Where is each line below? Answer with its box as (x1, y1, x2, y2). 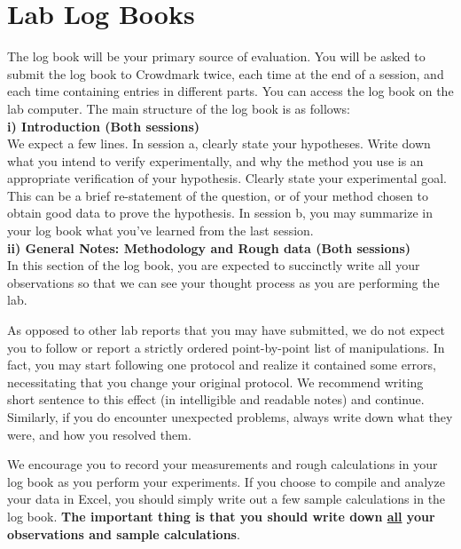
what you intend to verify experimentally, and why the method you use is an (7, 151, 424, 170)
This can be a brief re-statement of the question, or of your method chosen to (7, 186, 428, 204)
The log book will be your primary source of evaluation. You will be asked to (7, 47, 426, 66)
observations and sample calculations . (7, 524, 240, 543)
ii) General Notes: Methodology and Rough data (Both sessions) (7, 238, 411, 257)
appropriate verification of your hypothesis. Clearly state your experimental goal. (7, 169, 447, 187)
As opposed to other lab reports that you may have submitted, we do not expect (7, 321, 445, 339)
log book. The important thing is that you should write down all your (7, 506, 435, 525)
